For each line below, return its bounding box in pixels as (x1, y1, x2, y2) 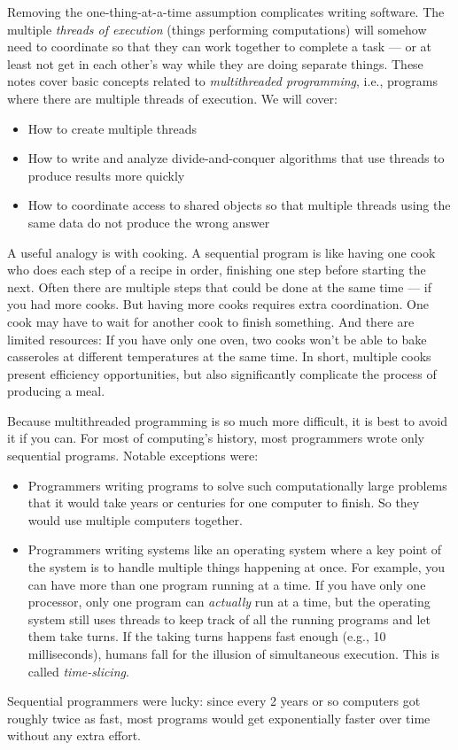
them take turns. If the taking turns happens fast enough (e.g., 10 (27, 627, 386, 646)
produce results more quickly (27, 166, 185, 184)
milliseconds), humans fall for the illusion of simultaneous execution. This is (27, 645, 440, 662)
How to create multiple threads (27, 119, 198, 137)
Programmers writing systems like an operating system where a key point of (27, 540, 442, 559)
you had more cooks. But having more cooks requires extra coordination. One (7, 295, 429, 313)
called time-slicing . (27, 661, 129, 680)
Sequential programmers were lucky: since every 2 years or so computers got (7, 692, 421, 710)
